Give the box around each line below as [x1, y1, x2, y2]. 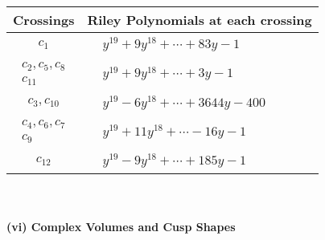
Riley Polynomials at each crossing [87, 10, 312, 29]
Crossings [13, 10, 75, 29]
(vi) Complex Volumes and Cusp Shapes [6, 218, 236, 234]
